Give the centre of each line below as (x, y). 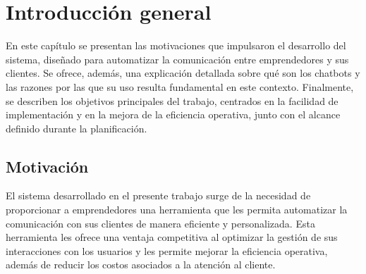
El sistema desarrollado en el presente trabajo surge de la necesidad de (158, 195)
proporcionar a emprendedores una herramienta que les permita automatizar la (177, 210)
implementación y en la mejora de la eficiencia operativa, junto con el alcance (173, 114)
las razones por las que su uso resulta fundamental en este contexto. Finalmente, (180, 86)
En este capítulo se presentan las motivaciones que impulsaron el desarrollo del (176, 45)
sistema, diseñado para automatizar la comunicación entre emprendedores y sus (177, 59)
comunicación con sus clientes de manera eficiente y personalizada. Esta (160, 223)
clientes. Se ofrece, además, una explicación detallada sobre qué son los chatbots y (183, 73)
